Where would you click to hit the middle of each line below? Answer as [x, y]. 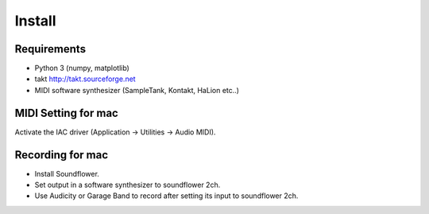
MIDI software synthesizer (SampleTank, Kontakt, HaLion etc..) [137, 90]
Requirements [50, 49]
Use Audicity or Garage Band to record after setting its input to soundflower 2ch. [166, 196]
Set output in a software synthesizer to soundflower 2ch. [128, 185]
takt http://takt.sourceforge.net [85, 79]
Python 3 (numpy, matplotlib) [82, 68]
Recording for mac [62, 155]
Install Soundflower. [67, 173]
